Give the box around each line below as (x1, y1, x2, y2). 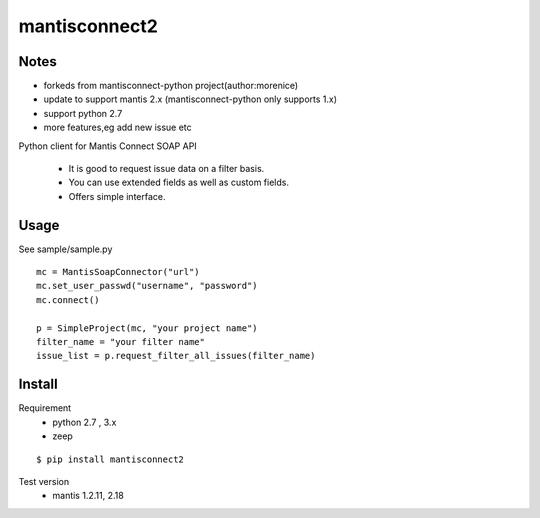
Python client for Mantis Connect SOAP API (18, 140, 197, 152)
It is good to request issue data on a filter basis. (68, 163, 265, 175)
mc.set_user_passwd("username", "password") (36, 280, 259, 292)
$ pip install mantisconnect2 (36, 453, 185, 465)
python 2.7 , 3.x (52, 416, 117, 428)
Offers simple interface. (68, 190, 166, 202)
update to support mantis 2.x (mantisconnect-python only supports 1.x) (43, 93, 338, 105)
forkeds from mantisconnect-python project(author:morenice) (43, 80, 299, 92)
